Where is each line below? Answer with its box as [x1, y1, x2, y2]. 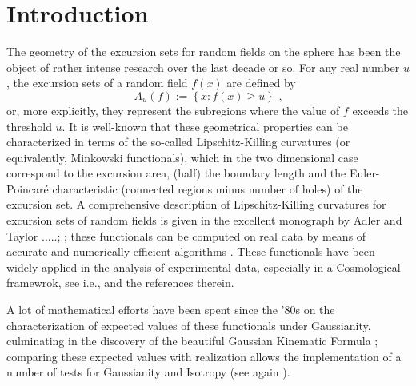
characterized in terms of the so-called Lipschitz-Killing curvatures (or [6, 133, 350, 150]
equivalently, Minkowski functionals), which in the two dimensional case [6, 149, 358, 165]
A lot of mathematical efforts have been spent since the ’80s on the [6, 301, 335, 318]
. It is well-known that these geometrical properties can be [62, 117, 348, 134]
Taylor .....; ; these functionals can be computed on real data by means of [6, 227, 366, 244]
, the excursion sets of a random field [6, 74, 188, 91]
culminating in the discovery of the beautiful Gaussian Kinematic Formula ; [6, 332, 378, 349]
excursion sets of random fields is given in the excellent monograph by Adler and [6, 212, 402, 229]
